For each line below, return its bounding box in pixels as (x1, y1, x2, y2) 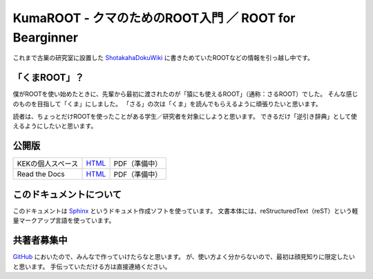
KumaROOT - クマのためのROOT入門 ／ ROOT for (12, 10, 296, 26)
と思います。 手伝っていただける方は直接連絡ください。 (12, 262, 171, 271)
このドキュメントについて (12, 189, 122, 200)
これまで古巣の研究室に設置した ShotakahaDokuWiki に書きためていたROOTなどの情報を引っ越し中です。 (12, 54, 314, 62)
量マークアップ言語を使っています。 (12, 216, 115, 224)
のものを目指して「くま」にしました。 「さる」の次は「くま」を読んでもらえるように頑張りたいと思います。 (12, 99, 322, 108)
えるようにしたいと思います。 (12, 122, 97, 131)
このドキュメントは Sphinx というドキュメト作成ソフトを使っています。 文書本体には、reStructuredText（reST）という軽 (12, 206, 358, 215)
